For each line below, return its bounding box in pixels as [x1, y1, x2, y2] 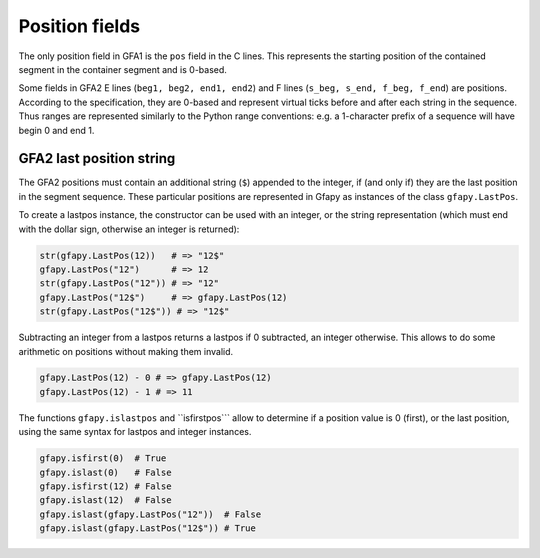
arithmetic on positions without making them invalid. [18, 345, 234, 357]
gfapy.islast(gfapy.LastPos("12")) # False [39, 508, 262, 520]
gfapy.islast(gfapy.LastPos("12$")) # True [39, 523, 257, 534]
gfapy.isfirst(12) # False [39, 481, 172, 492]
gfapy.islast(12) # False [39, 495, 172, 506]
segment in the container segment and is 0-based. [18, 63, 227, 75]
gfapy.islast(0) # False [39, 466, 172, 478]
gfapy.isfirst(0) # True [39, 453, 167, 464]
